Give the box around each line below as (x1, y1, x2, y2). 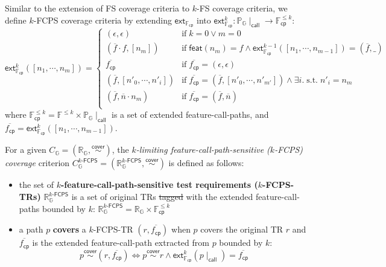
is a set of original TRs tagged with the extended (71, 190, 253, 203)
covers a (52, 223, 86, 236)
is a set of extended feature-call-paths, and (112, 108, 269, 121)
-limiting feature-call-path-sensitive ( (136, 143, 270, 156)
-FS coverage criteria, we (197, 2, 288, 14)
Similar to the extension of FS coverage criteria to (5, 2, 190, 14)
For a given (5, 143, 46, 156)
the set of (19, 178, 54, 191)
